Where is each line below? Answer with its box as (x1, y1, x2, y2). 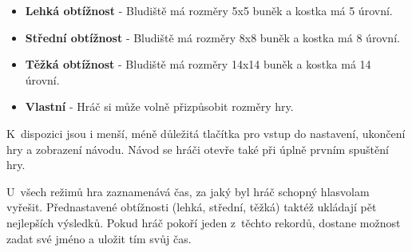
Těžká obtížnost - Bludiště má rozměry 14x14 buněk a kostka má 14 (25, 56, 371, 73)
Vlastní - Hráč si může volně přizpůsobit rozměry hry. (25, 98, 294, 115)
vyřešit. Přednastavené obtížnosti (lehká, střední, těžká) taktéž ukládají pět (6, 199, 377, 215)
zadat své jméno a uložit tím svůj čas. (6, 230, 192, 246)
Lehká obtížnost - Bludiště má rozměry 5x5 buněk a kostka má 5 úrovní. (25, 2, 393, 18)
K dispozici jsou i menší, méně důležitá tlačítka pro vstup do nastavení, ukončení (6, 124, 406, 141)
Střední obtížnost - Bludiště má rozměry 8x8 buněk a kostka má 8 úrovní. (25, 29, 400, 45)
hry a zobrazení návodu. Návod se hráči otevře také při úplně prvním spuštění (6, 140, 389, 157)
